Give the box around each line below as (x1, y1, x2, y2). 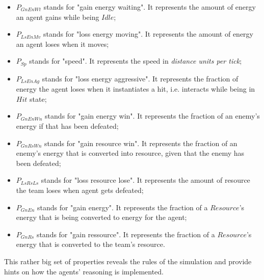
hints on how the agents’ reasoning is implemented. (4, 266, 164, 276)
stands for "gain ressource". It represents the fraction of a (36, 229, 215, 239)
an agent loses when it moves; (16, 38, 109, 49)
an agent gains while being (16, 11, 99, 22)
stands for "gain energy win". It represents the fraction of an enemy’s (45, 110, 260, 121)
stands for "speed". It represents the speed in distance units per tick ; (29, 55, 242, 66)
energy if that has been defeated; (16, 121, 119, 131)
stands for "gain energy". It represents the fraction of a (37, 202, 208, 212)
